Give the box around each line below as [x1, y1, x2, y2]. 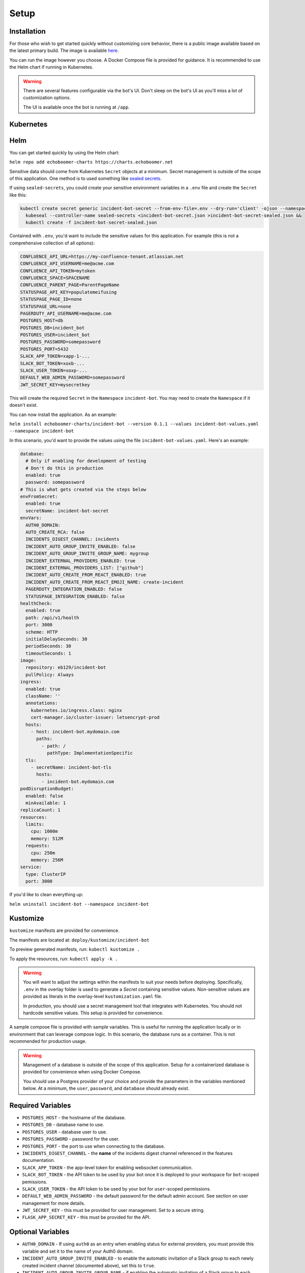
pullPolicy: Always [25, 672, 74, 677]
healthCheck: [20, 600, 53, 606]
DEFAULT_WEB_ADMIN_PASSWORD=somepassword [20, 375, 125, 380]
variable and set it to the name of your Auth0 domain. [22, 1248, 134, 1254]
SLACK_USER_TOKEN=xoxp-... [20, 368, 87, 374]
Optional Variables [9, 1228, 70, 1236]
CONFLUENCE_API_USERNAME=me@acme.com [20, 261, 114, 267]
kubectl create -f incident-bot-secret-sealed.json [25, 219, 157, 226]
